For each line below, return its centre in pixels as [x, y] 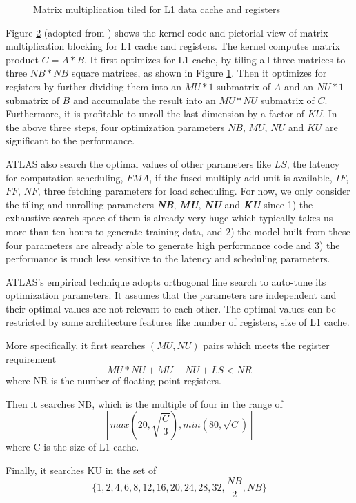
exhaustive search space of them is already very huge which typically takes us [169, 218]
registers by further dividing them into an [94, 86]
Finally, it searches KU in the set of [81, 470]
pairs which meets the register [266, 345]
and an [298, 86]
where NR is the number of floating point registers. [113, 381]
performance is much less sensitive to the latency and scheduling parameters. [168, 258]
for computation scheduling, [65, 177]
